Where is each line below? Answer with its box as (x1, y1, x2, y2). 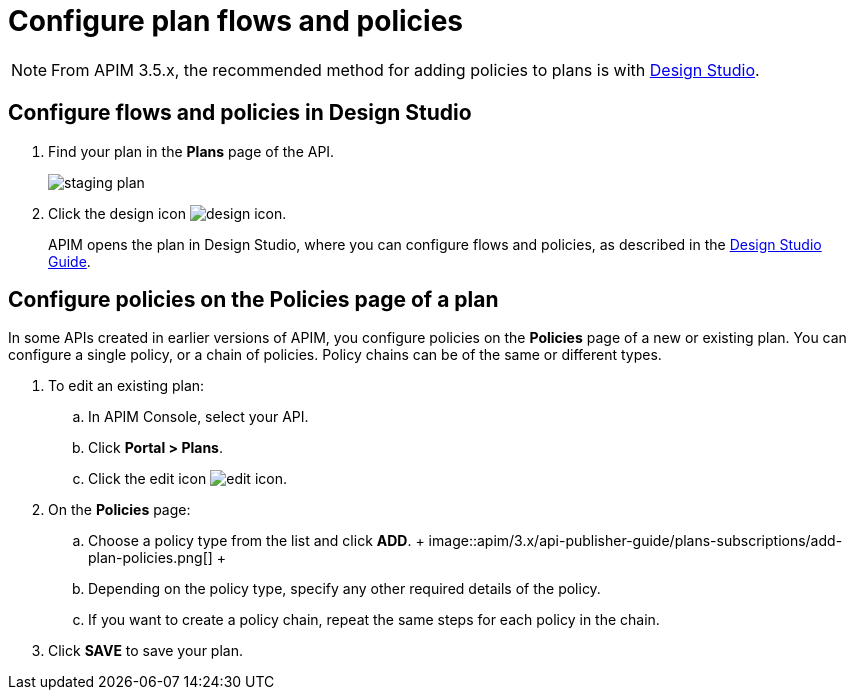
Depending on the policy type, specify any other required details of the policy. (88, 580, 601, 598)
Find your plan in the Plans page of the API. (48, 142, 335, 160)
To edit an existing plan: (48, 377, 205, 395)
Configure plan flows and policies (8, 4, 464, 38)
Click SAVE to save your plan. (48, 642, 243, 660)
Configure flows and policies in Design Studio (8, 100, 472, 126)
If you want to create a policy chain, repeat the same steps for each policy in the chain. (88, 611, 660, 629)
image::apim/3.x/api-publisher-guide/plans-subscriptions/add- (428, 532, 843, 550)
